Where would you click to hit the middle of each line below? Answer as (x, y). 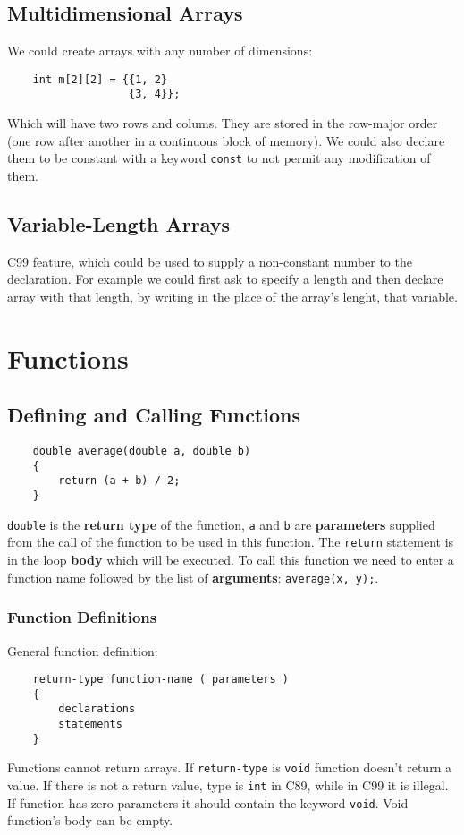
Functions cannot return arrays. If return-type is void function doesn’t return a (230, 767)
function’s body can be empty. (90, 820)
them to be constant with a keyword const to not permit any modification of (219, 158)
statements (90, 724)
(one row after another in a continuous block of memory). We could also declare (226, 140)
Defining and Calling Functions (154, 415)
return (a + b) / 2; (119, 481)
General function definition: (83, 650)
